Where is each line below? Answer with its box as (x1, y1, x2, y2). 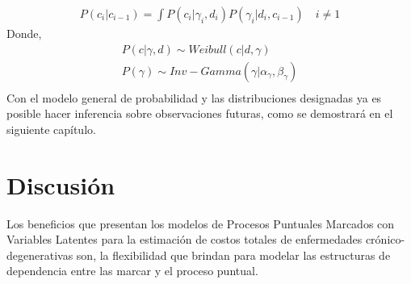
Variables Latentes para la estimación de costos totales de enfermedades (6, 231, 363, 248)
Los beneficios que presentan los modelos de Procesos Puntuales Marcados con (6, 215, 395, 232)
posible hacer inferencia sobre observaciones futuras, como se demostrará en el (6, 105, 393, 122)
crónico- (365, 231, 405, 248)
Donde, (6, 25, 42, 42)
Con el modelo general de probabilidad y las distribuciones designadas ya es (6, 89, 382, 106)
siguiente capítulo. (6, 120, 96, 137)
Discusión (6, 168, 115, 201)
